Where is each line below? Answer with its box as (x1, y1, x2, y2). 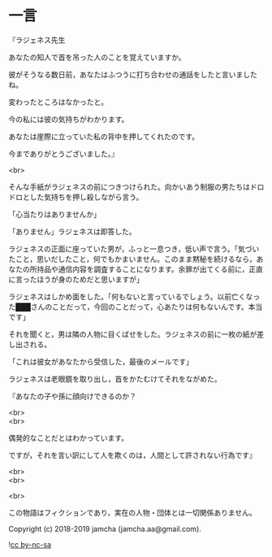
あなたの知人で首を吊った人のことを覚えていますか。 (8, 52, 187, 62)
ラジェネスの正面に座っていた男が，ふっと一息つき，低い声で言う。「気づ (8, 244, 253, 254)
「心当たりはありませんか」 (8, 209, 101, 219)
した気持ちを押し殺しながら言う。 (29, 192, 144, 202)
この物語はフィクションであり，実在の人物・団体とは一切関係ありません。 (8, 507, 257, 517)
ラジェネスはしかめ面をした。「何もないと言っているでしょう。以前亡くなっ (8, 291, 261, 301)
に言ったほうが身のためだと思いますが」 (8, 274, 144, 284)
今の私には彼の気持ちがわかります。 (8, 114, 129, 124)
